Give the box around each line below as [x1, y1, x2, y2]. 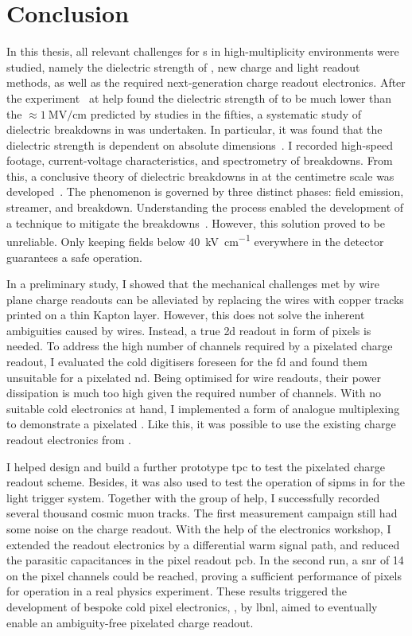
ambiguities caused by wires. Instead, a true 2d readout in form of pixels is [6, 322, 371, 338]
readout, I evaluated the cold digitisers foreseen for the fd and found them [6, 353, 367, 370]
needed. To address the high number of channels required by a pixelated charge [6, 338, 393, 354]
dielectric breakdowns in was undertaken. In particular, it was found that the [6, 121, 383, 138]
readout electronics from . [6, 431, 131, 448]
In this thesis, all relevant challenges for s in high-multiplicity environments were [6, 43, 399, 60]
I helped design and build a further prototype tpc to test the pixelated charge [6, 458, 385, 474]
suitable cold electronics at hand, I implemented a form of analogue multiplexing [6, 400, 400, 416]
